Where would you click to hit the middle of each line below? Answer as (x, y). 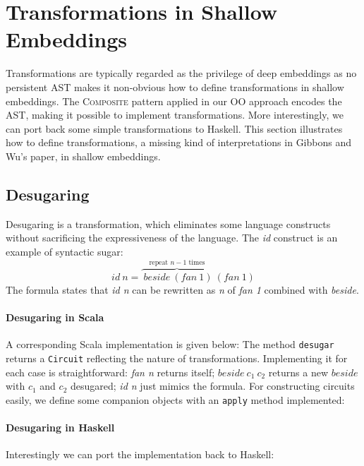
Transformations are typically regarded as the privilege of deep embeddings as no (181, 73)
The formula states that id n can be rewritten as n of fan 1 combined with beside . (182, 289)
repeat (159, 263)
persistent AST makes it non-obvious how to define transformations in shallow (175, 86)
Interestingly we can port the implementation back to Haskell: (140, 454)
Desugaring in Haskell (60, 428)
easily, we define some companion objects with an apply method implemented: (175, 399)
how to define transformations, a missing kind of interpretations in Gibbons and (178, 142)
